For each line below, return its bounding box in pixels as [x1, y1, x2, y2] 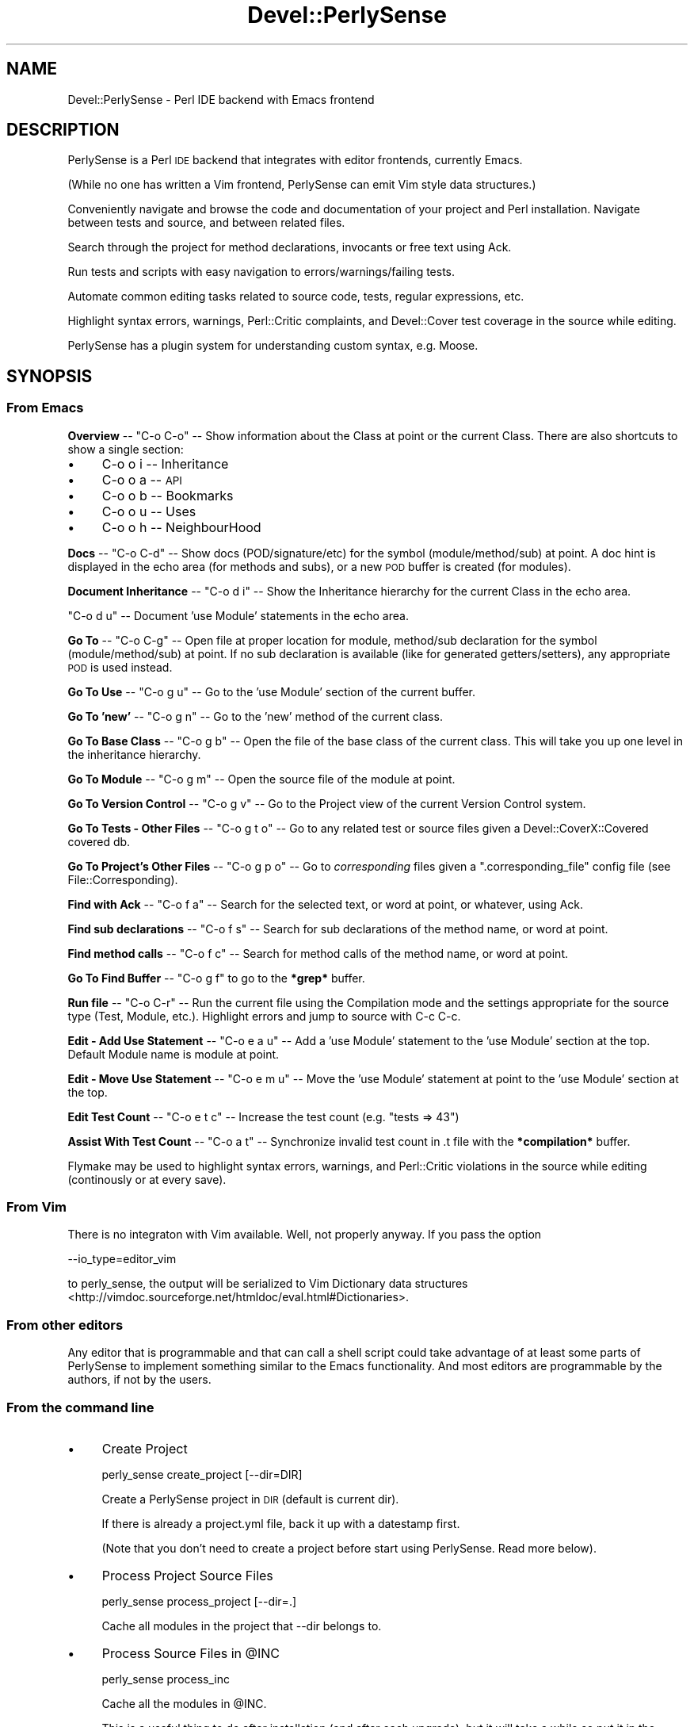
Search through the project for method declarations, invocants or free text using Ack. [67, 240, 512, 255]
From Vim [6, 1199, 67, 1216]
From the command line [6, 1399, 154, 1415]
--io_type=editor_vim [67, 1252, 177, 1266]
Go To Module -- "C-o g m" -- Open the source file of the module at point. [67, 772, 456, 786]
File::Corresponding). [67, 872, 178, 886]
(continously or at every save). [67, 1172, 227, 1186]
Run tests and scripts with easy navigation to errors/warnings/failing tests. [67, 265, 456, 279]
